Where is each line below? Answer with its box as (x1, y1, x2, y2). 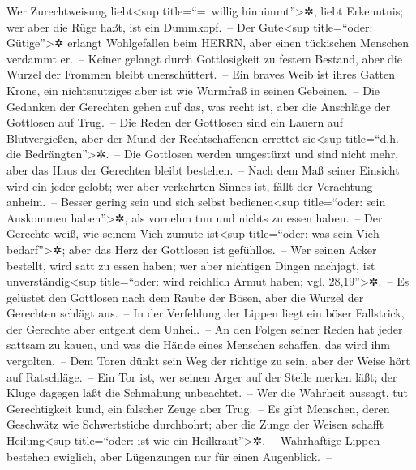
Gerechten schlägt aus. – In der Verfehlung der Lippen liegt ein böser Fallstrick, (6, 304, 405, 321)
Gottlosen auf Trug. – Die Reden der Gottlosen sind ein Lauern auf (6, 114, 343, 131)
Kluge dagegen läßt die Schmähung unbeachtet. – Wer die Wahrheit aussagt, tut (6, 384, 408, 401)
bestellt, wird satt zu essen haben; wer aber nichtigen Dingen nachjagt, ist (6, 257, 375, 274)
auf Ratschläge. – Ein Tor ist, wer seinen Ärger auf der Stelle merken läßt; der (6, 368, 397, 385)
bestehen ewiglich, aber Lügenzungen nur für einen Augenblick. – (6, 447, 332, 464)
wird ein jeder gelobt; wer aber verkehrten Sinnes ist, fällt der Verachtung (6, 177, 373, 194)
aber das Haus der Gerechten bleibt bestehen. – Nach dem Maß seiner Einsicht (6, 161, 400, 178)
